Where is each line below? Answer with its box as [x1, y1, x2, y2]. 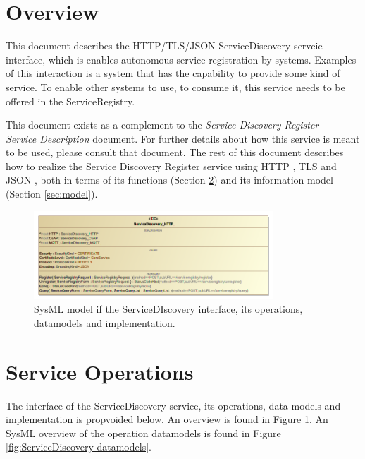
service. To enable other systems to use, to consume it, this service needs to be [6, 79, 345, 94]
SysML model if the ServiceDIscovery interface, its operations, [34, 302, 303, 316]
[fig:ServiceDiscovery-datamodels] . [6, 439, 151, 454]
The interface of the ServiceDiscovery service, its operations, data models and [6, 398, 341, 412]
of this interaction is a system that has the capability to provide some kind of [6, 66, 340, 81]
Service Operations [6, 357, 194, 386]
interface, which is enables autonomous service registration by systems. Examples [6, 52, 357, 66]
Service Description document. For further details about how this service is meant [6, 131, 360, 145]
